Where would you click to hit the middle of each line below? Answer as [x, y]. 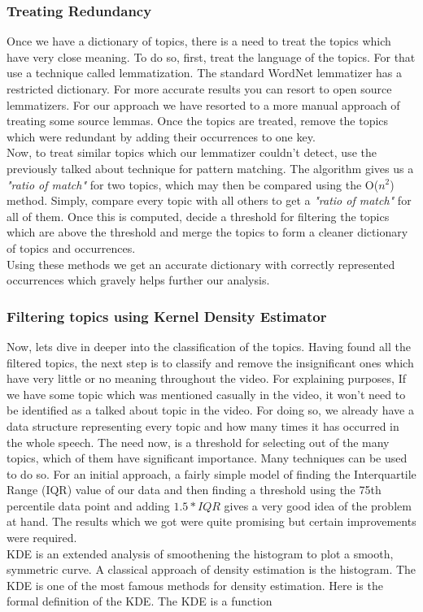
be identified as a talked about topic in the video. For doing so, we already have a [210, 410]
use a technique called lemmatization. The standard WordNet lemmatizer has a [205, 73]
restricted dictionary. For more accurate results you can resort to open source [199, 89]
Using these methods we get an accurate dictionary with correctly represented [201, 264]
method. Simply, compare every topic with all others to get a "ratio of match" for [209, 200]
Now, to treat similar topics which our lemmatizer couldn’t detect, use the [192, 152]
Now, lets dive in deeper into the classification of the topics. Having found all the [209, 346]
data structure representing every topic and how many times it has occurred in [203, 425]
